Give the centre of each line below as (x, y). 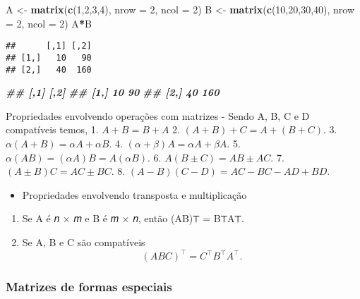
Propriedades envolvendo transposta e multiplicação (134, 194)
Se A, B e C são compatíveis (84, 242)
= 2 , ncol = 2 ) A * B (49, 23)
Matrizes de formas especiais (89, 286)
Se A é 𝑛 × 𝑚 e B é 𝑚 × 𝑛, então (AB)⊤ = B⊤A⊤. (133, 218)
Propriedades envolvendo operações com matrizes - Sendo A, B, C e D (158, 115)
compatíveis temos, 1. (52, 129)
